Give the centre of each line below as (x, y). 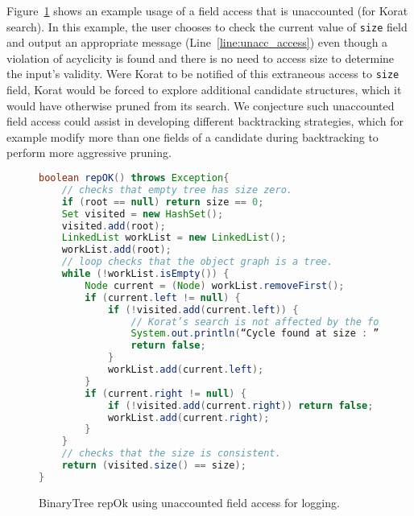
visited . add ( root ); (114, 226)
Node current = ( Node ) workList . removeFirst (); (215, 285)
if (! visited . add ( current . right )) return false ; (240, 405)
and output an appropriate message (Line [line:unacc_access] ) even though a (197, 42)
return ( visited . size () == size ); (154, 466)
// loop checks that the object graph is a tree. (197, 262)
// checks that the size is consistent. (171, 454)
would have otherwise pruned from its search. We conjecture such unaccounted (201, 105)
